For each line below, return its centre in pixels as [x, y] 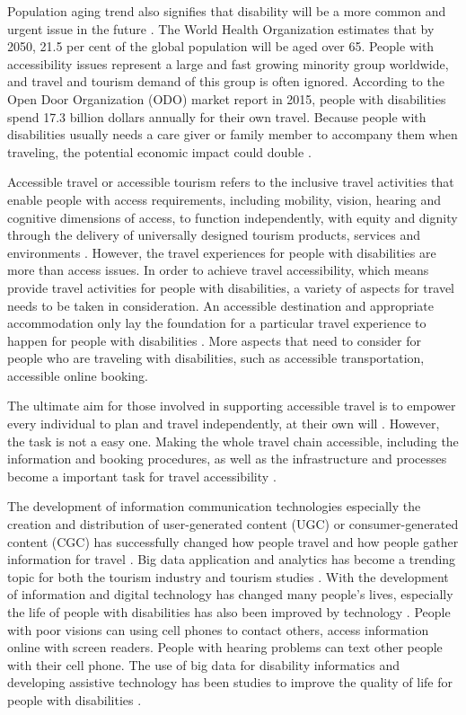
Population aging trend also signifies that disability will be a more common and [227, 11]
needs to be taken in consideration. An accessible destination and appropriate [220, 305]
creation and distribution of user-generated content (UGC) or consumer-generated [233, 524]
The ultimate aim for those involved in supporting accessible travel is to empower [232, 406]
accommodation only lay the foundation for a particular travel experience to [217, 323]
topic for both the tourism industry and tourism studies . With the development [228, 576]
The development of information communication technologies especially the [214, 506]
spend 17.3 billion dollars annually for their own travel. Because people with [217, 116]
